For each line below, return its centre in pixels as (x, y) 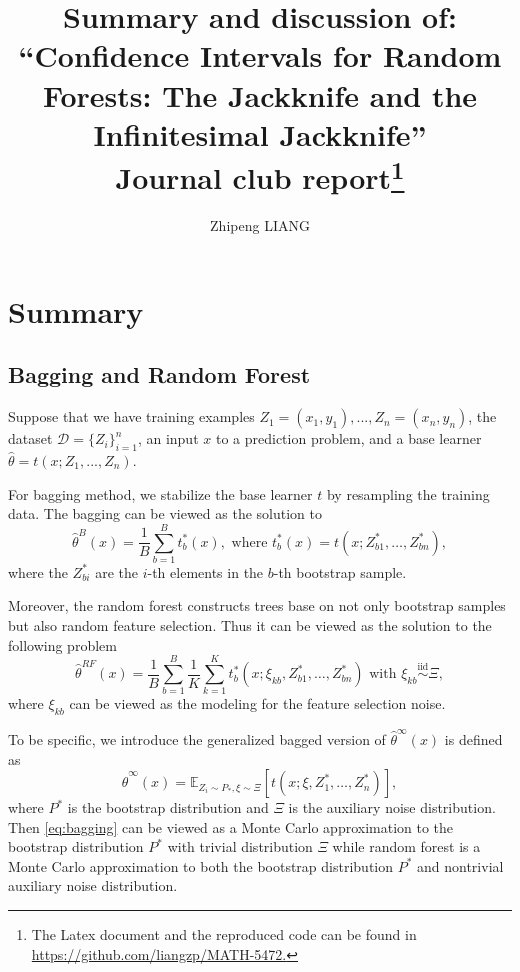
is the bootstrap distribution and (168, 807)
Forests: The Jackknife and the (260, 94)
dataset (30, 438)
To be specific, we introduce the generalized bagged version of (197, 738)
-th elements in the (205, 571)
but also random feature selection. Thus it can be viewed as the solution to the (250, 625)
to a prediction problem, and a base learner (348, 438)
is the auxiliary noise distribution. (392, 807)
